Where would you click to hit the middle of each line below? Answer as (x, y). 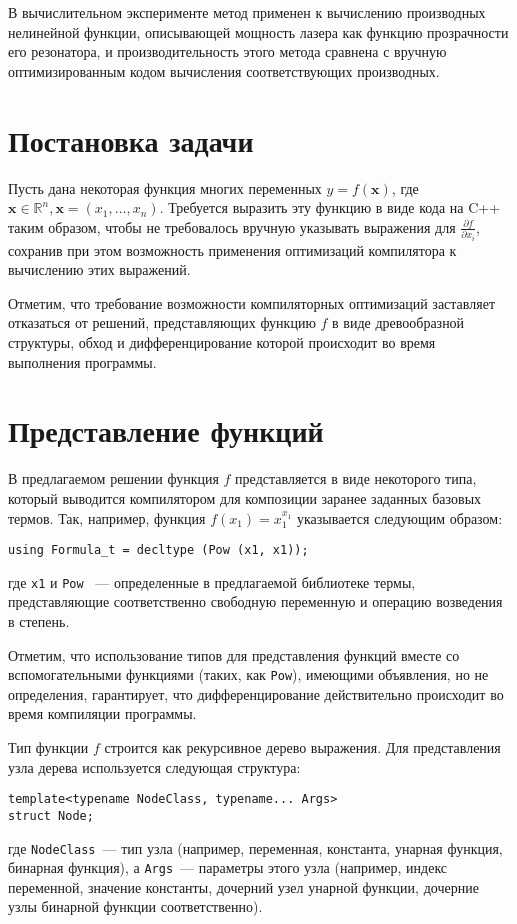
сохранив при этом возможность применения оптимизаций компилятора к (232, 249)
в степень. (39, 621)
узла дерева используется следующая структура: (154, 766)
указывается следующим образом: (399, 517)
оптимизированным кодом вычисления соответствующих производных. (224, 70)
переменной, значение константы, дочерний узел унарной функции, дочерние (243, 886)
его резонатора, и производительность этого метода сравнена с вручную (227, 51)
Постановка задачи (131, 139)
